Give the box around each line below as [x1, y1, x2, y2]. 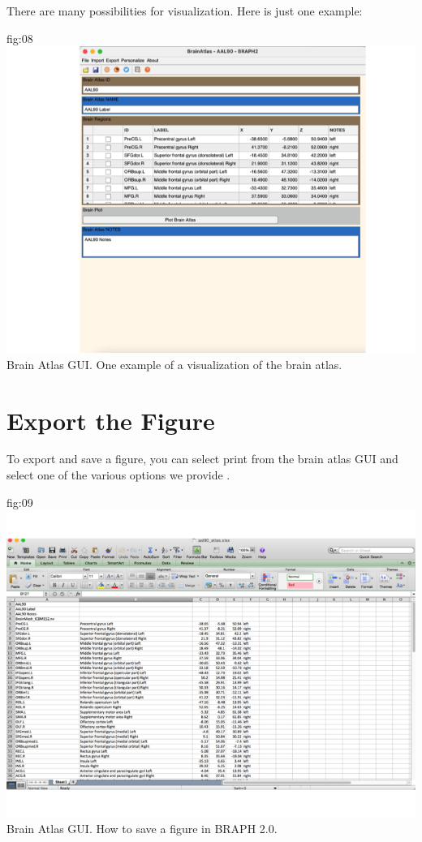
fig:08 [6, 29, 33, 46]
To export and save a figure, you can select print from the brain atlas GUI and [6, 450, 398, 467]
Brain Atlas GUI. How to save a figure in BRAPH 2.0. [6, 819, 278, 836]
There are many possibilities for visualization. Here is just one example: [6, 2, 363, 19]
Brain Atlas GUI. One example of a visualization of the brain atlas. [6, 355, 342, 372]
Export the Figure [6, 403, 215, 436]
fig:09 [6, 493, 33, 510]
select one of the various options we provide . [6, 466, 230, 483]
